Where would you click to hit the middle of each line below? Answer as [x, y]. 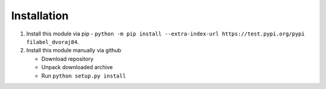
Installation [40, 16]
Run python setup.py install [84, 76]
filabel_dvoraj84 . [53, 41]
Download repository [67, 59]
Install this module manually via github [74, 51]
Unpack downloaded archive [77, 67]
